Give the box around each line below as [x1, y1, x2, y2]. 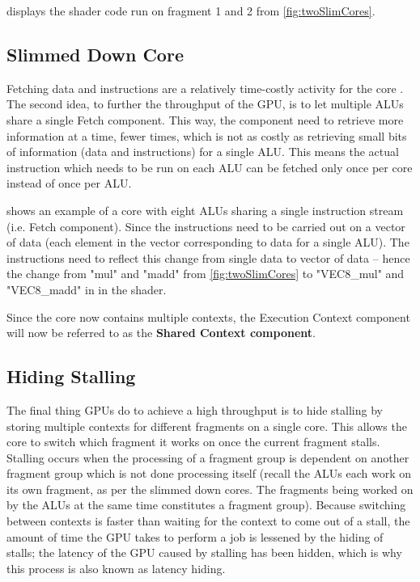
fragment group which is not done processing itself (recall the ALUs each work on [6, 465, 412, 482]
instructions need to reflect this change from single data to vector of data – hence [6, 249, 410, 266]
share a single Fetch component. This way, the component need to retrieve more [6, 111, 404, 128]
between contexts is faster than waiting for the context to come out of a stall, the [6, 512, 410, 529]
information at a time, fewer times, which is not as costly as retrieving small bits [6, 127, 407, 144]
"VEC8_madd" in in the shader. [6, 280, 167, 297]
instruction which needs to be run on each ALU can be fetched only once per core [6, 158, 413, 175]
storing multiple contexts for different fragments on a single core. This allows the [6, 417, 407, 434]
